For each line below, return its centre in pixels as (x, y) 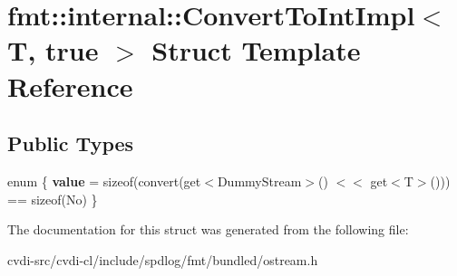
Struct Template (256, 50)
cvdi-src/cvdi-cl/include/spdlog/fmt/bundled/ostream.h (163, 259)
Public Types (71, 143)
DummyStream (259, 181)
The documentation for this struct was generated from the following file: (208, 229)
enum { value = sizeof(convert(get (104, 181)
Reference (70, 86)
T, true (53, 50)
